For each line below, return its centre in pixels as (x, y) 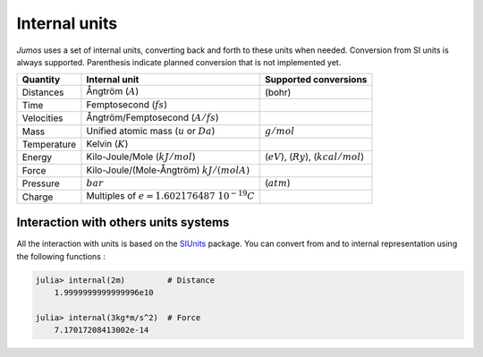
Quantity (41, 80)
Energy (37, 157)
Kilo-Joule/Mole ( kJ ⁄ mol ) (141, 157)
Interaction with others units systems (123, 222)
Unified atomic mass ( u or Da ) (151, 131)
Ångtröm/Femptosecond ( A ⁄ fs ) (153, 118)
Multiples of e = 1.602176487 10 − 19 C (170, 195)
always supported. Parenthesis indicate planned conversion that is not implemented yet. (179, 62)
